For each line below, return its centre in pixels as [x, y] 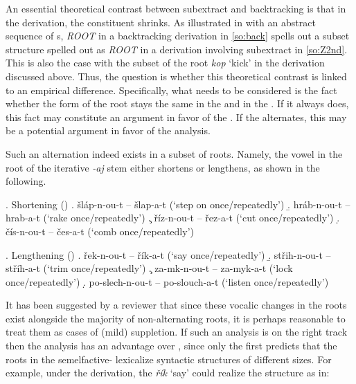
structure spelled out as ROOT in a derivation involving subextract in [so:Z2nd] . [177, 49]
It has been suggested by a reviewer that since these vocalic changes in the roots [176, 305]
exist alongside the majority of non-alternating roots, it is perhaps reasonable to [176, 318]
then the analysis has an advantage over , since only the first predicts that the [171, 346]
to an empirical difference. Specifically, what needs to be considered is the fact [171, 90]
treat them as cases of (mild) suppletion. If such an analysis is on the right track [177, 332]
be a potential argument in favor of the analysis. [108, 130]
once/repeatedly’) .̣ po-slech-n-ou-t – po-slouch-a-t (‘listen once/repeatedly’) [167, 281]
